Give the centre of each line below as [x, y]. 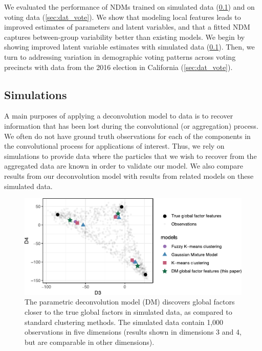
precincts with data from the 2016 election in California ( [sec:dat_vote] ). [118, 67]
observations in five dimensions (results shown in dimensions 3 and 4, [133, 332]
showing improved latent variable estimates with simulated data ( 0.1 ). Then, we [129, 47]
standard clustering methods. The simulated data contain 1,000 [124, 322]
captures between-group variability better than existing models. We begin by [125, 37]
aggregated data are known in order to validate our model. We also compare [124, 166]
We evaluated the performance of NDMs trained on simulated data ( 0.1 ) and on [129, 7]
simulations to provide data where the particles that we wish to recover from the [130, 156]
